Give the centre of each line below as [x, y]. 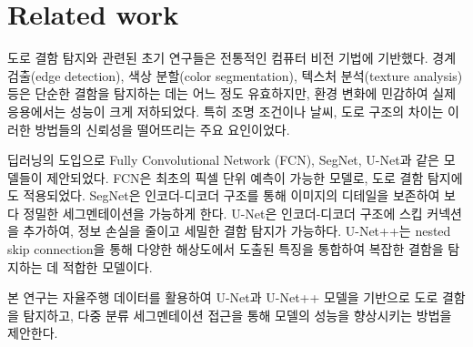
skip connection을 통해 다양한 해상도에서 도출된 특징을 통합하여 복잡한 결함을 [226, 249]
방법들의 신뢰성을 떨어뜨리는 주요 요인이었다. [162, 129]
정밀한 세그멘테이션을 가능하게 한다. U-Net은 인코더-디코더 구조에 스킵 [223, 213]
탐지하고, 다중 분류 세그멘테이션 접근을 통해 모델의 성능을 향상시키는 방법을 [237, 315]
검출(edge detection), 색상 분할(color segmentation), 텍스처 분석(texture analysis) [235, 75]
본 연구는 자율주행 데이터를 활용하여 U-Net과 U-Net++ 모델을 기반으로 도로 [223, 297]
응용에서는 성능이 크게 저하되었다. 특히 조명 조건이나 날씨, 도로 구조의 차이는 [226, 111]
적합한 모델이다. [107, 266]
